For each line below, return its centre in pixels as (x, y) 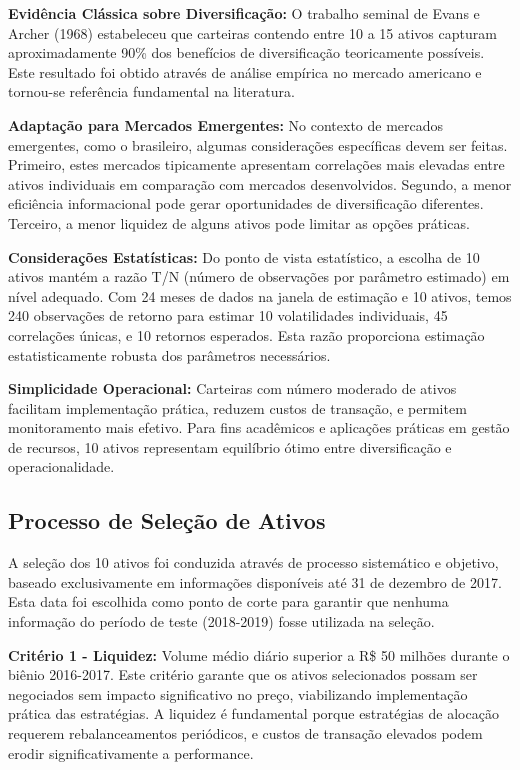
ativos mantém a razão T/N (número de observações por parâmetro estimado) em (259, 276)
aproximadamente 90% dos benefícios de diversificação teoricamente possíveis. (246, 52)
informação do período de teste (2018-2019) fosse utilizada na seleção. (221, 621)
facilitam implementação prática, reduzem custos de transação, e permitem (237, 407)
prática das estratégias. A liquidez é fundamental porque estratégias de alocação (253, 713)
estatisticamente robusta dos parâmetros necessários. (169, 354)
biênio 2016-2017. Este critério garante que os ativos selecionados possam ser (243, 674)
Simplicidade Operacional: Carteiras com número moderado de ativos (232, 388)
